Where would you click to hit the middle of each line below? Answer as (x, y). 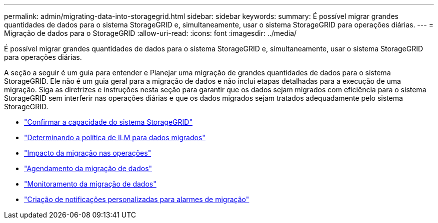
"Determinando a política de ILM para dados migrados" (115, 137)
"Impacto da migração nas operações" (88, 153)
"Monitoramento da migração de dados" (90, 184)
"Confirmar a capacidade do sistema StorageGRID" (108, 122)
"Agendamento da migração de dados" (88, 168)
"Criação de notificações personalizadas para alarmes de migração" (137, 199)
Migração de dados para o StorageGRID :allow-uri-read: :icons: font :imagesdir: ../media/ (150, 33)
